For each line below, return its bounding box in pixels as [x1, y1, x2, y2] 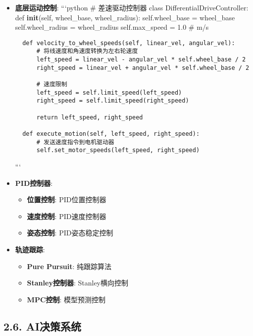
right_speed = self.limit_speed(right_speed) [36, 97, 189, 105]
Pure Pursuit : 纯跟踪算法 [27, 261, 112, 271]
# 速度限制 [36, 81, 67, 88]
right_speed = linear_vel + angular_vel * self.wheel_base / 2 [36, 64, 250, 71]
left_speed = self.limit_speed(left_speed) [36, 89, 182, 96]
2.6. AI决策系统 [3, 318, 81, 334]
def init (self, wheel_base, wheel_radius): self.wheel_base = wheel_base [15, 12, 235, 22]
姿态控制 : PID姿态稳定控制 [27, 227, 113, 238]
